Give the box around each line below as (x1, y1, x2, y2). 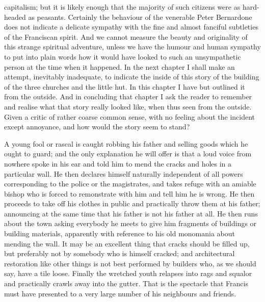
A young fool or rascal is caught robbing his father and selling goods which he (4, 138, 248, 149)
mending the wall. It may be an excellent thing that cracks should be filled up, (4, 238, 250, 249)
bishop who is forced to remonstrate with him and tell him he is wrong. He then (4, 188, 255, 199)
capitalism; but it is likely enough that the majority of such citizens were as (4, 2, 241, 12)
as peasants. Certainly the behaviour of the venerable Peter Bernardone (28, 11, 252, 22)
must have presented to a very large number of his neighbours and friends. (4, 288, 236, 298)
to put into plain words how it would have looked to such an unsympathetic (4, 51, 241, 62)
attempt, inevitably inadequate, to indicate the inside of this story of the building (4, 71, 259, 82)
